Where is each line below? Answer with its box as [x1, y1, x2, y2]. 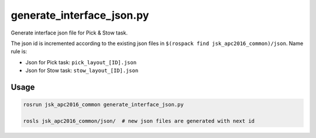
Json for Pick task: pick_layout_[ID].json [25, 58, 137, 65]
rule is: [11, 48, 28, 55]
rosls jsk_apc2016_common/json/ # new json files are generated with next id [23, 118, 255, 124]
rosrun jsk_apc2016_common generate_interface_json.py [23, 101, 184, 108]
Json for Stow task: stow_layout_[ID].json [25, 67, 139, 74]
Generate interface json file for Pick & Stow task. [11, 29, 128, 36]
